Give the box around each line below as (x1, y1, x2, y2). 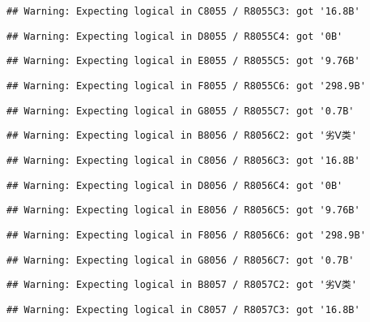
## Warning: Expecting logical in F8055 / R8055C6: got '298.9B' (6, 79, 366, 92)
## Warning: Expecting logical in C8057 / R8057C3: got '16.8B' (6, 303, 360, 316)
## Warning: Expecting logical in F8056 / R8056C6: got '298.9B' (6, 229, 366, 241)
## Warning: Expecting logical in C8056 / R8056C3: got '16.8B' (6, 154, 360, 166)
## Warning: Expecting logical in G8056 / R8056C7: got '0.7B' (6, 254, 355, 266)
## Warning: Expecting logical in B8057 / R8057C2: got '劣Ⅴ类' (6, 279, 357, 291)
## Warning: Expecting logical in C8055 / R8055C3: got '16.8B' (6, 6, 360, 17)
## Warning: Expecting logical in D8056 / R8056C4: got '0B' (6, 179, 343, 191)
